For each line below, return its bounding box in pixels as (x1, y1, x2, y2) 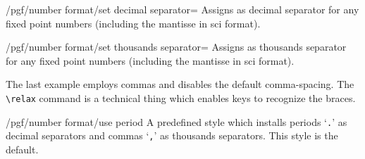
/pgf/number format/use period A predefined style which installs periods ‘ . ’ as (6, 114, 347, 129)
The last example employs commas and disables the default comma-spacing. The (6, 77, 354, 91)
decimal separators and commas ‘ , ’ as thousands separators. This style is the (6, 128, 338, 143)
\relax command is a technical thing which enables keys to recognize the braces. (6, 90, 356, 105)
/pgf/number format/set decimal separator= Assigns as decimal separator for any (6, 2, 359, 16)
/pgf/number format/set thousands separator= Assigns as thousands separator (6, 39, 347, 54)
